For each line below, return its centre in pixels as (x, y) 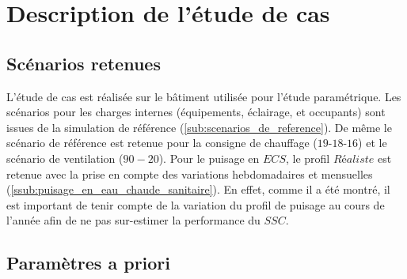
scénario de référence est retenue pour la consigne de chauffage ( (162, 143)
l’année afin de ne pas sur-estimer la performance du (133, 220)
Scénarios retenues (84, 63)
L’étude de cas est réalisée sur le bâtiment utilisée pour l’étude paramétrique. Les (204, 96)
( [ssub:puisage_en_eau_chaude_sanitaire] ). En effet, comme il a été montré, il (198, 189)
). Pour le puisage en (209, 158)
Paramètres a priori (89, 263)
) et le (373, 143)
